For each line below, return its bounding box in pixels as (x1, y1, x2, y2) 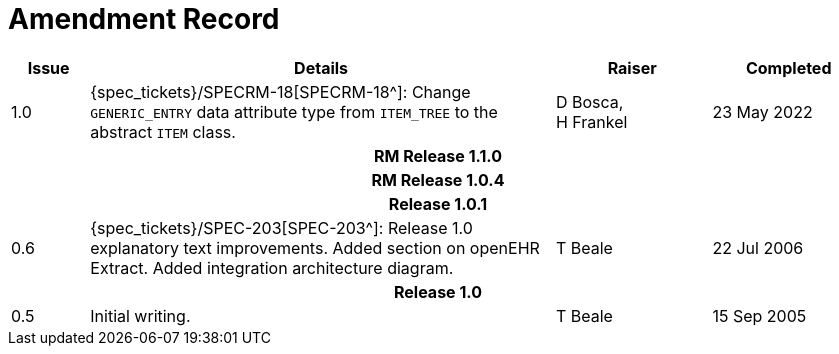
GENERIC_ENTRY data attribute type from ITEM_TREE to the (90, 101, 498, 122)
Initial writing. (90, 305, 191, 326)
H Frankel (555, 111, 628, 132)
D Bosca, (555, 91, 624, 112)
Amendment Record (8, 2, 280, 36)
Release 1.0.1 (388, 193, 488, 214)
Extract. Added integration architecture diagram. (90, 257, 454, 278)
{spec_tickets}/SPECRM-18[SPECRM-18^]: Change (90, 81, 471, 102)
